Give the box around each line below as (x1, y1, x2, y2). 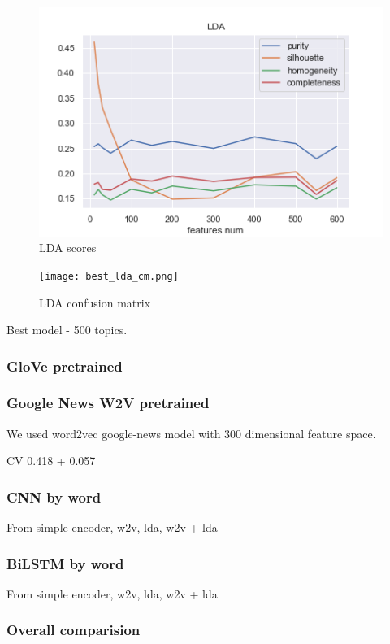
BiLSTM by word (6, 553, 124, 573)
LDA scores (39, 239, 97, 256)
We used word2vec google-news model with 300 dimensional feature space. (6, 424, 376, 442)
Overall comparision (6, 620, 141, 640)
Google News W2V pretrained (6, 393, 210, 413)
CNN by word (6, 486, 102, 507)
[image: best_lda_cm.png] (39, 270, 179, 282)
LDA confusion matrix (39, 294, 151, 311)
